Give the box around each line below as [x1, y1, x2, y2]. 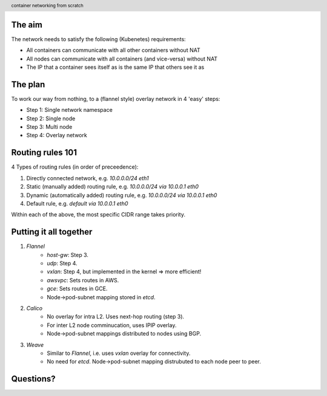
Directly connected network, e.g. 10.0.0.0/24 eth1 [26, 174, 149, 181]
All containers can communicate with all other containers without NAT [26, 47, 200, 54]
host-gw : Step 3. [47, 251, 89, 258]
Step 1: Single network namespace [26, 106, 113, 114]
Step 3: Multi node [26, 123, 73, 131]
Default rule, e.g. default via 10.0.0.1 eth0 [26, 200, 128, 207]
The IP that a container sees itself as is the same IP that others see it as [26, 63, 205, 71]
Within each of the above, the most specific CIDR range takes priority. [11, 211, 186, 218]
